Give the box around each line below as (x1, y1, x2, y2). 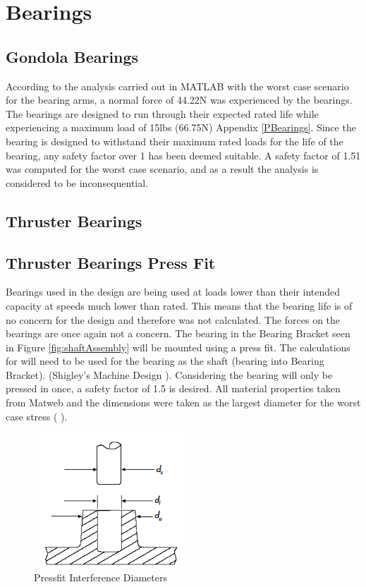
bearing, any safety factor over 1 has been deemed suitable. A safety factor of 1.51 (6, 147, 361, 162)
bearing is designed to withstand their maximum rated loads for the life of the (6, 133, 343, 148)
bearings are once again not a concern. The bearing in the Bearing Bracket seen (6, 326, 350, 341)
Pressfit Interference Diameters (34, 570, 167, 585)
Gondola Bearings (6, 45, 139, 67)
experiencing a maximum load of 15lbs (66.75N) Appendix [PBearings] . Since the (6, 120, 356, 135)
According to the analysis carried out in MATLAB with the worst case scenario (6, 78, 349, 93)
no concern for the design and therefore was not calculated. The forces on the (6, 312, 341, 327)
